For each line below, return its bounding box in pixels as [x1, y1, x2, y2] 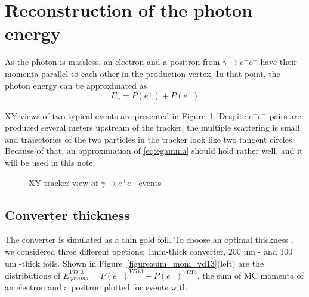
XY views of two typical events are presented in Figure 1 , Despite [5, 109, 246, 122]
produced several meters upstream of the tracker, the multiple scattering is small [5, 121, 300, 134]
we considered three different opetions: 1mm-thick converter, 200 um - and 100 [5, 245, 293, 257]
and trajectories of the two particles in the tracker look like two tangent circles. [5, 132, 295, 145]
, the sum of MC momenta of [197, 268, 304, 281]
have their [260, 55, 297, 68]
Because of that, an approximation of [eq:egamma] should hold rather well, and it [5, 144, 303, 157]
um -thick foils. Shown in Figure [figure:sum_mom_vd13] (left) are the [5, 256, 264, 269]
